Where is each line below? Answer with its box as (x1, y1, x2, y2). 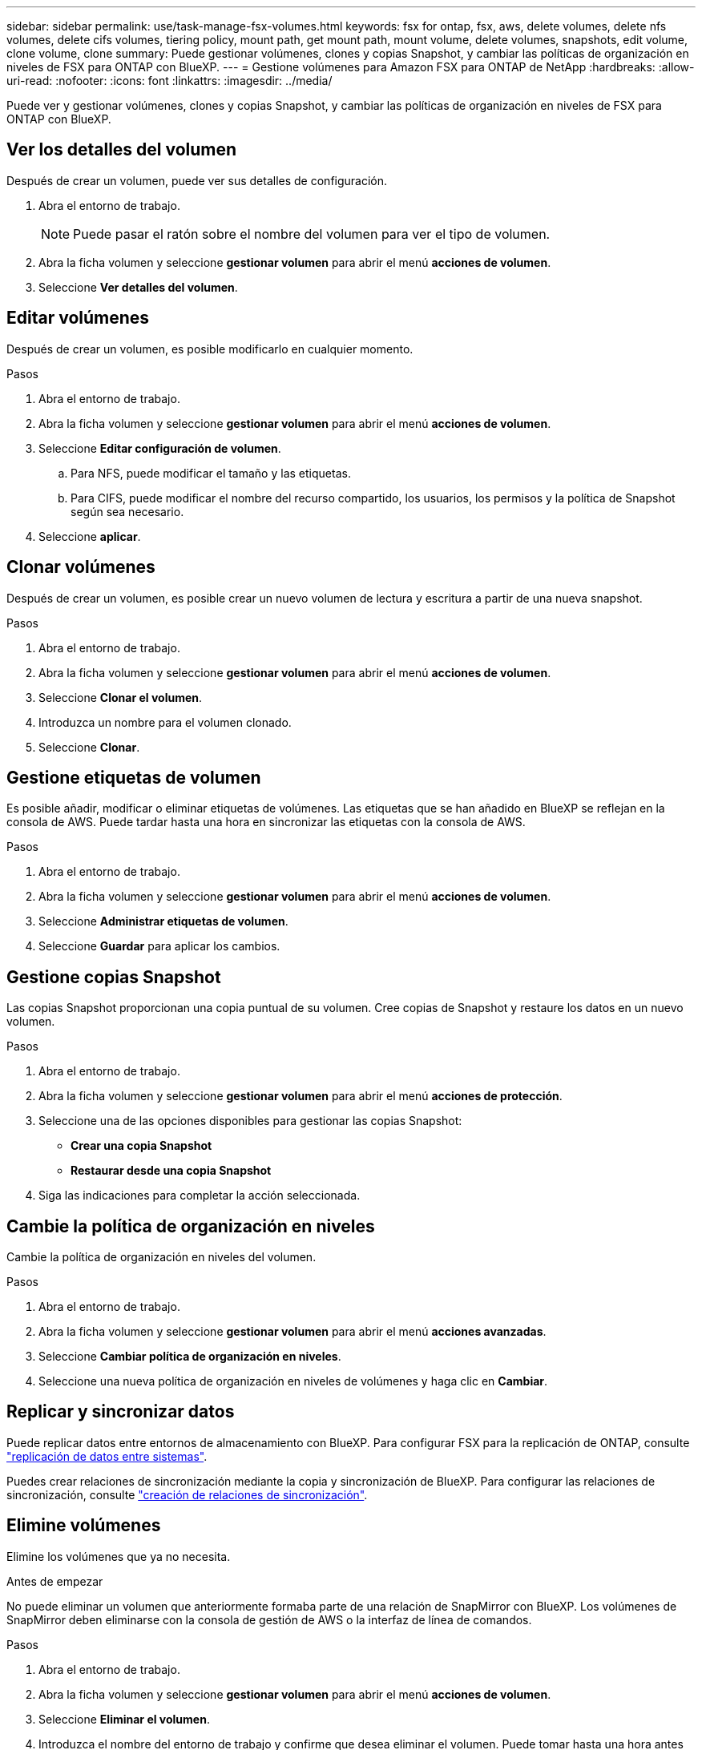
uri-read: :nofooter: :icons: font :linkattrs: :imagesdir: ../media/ (6, 74, 333, 87)
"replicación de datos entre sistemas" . (6, 1449, 208, 1463)
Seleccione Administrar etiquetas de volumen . (38, 914, 288, 929)
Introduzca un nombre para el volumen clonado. (38, 715, 292, 729)
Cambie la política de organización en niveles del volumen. (6, 1250, 317, 1264)
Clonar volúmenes (6, 557, 155, 578)
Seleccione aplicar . (38, 529, 141, 543)
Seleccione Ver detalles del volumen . (38, 280, 238, 294)
